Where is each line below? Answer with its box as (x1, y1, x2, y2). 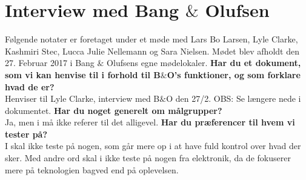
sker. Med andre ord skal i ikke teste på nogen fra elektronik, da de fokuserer (5, 152, 291, 164)
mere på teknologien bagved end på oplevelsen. (5, 163, 179, 176)
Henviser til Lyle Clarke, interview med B (5, 92, 160, 105)
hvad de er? (5, 80, 55, 93)
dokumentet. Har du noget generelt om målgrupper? (5, 104, 222, 116)
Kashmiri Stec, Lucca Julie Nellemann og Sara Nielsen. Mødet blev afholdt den (5, 44, 299, 57)
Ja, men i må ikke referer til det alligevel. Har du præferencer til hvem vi (5, 116, 295, 128)
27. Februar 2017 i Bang (5, 56, 95, 69)
